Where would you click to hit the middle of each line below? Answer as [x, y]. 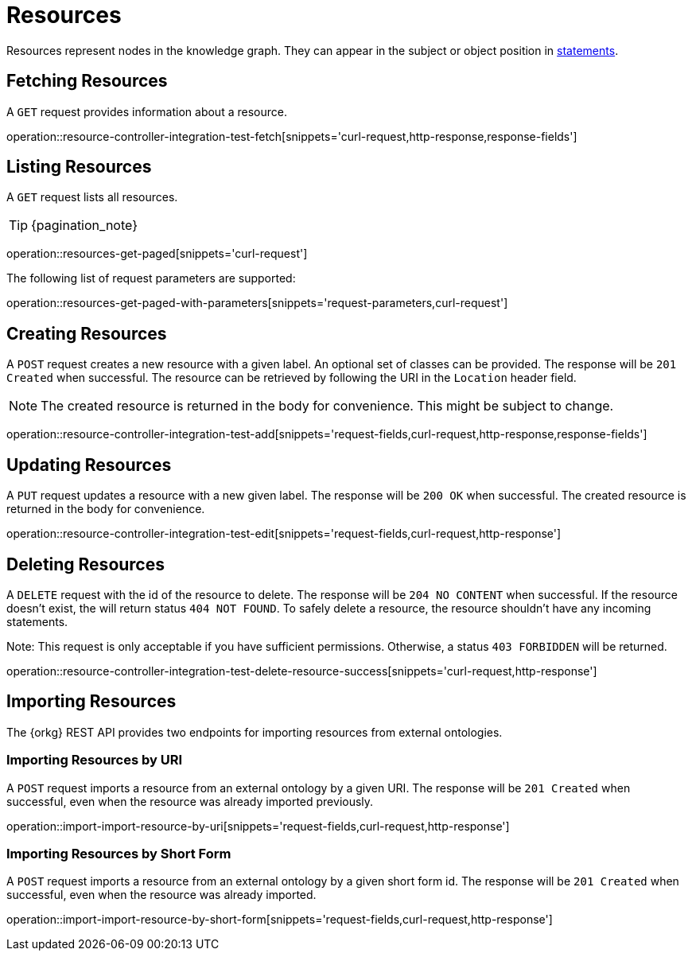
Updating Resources [89, 465]
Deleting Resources [86, 564]
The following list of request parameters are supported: [151, 278]
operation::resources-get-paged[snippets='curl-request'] [157, 254]
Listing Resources [79, 167]
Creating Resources [87, 333]
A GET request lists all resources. [92, 197]
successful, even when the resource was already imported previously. [190, 801]
